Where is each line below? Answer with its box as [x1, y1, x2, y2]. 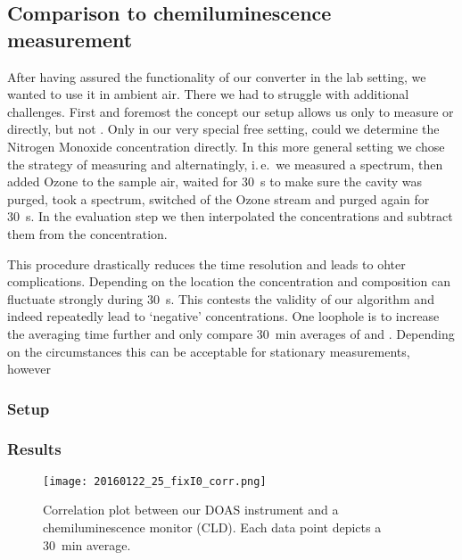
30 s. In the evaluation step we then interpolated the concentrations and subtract [7, 207, 453, 226]
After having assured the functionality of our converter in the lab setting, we [7, 67, 426, 86]
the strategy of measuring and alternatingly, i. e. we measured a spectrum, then [7, 154, 443, 173]
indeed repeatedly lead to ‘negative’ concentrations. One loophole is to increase [7, 307, 440, 325]
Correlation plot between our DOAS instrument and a [43, 500, 339, 519]
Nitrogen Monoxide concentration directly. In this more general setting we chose [7, 136, 445, 155]
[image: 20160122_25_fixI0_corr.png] [43, 474, 267, 488]
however [7, 359, 52, 378]
